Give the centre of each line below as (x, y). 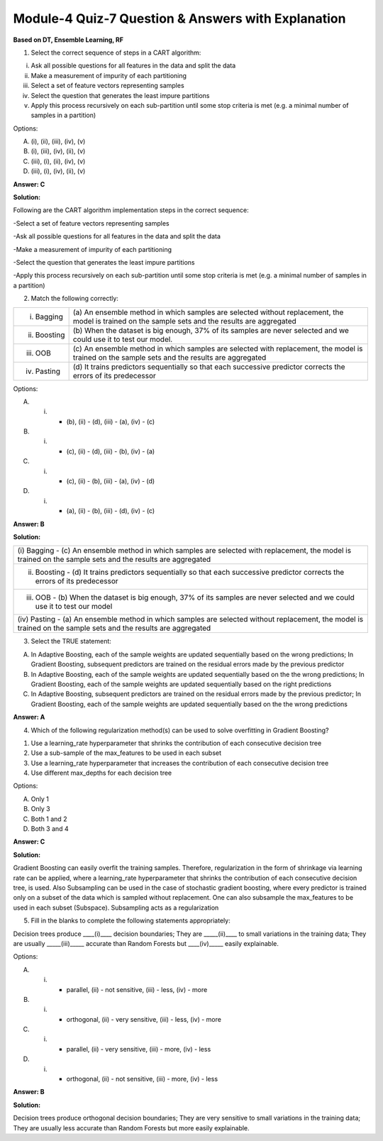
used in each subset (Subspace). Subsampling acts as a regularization (116, 908)
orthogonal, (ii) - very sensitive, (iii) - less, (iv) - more (144, 1019)
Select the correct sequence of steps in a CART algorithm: (116, 53)
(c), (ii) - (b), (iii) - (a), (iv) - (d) (111, 481)
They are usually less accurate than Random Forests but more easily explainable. (131, 1128)
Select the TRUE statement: (71, 641)
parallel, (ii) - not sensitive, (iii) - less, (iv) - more (137, 989)
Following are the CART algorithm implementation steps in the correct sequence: (131, 210)
